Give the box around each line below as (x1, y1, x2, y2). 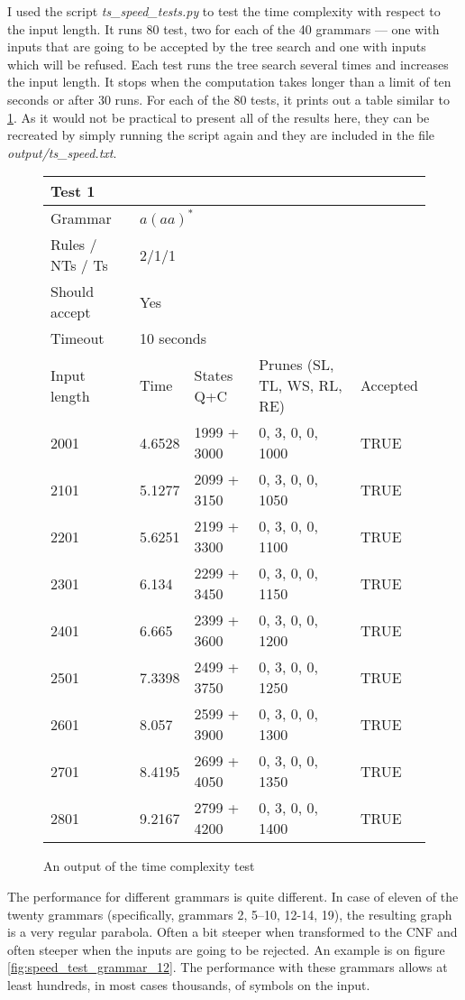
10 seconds (140, 328, 206, 349)
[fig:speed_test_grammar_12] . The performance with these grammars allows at (7, 958, 448, 977)
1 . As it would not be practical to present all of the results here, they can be (7, 107, 430, 126)
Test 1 (50, 181, 96, 202)
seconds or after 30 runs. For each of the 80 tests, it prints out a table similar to (7, 89, 450, 108)
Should (50, 281, 95, 302)
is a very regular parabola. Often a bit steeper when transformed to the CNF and (7, 922, 458, 941)
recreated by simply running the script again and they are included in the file (7, 125, 435, 144)
